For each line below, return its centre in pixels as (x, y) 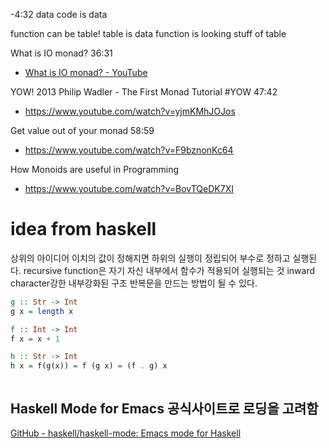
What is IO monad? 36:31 (61, 53)
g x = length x (42, 311)
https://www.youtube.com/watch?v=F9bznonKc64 (129, 150)
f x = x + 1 (35, 339)
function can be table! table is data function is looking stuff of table (148, 33)
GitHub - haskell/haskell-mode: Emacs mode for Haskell (126, 433)
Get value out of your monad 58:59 (82, 130)
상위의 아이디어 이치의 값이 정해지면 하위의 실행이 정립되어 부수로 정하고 (150, 258)
